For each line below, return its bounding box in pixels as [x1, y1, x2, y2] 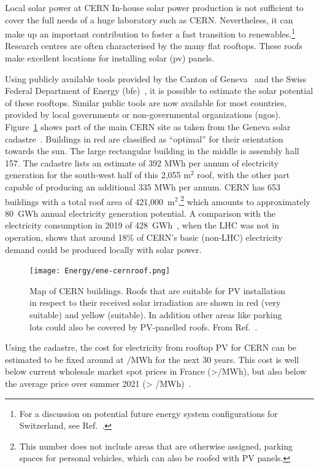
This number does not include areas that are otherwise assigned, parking [19, 439, 293, 452]
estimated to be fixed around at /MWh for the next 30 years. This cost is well [5, 353, 299, 365]
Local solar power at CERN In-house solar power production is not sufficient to [5, 1, 304, 14]
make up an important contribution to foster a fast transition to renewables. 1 [5, 26, 296, 40]
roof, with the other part [197, 168, 290, 181]
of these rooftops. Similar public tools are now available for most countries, [5, 96, 287, 109]
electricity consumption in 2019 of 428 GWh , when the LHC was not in [5, 219, 279, 232]
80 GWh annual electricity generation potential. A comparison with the [5, 206, 275, 219]
